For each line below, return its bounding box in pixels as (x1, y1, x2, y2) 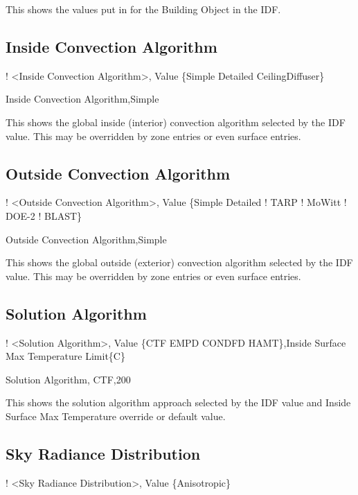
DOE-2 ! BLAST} (6, 208, 82, 223)
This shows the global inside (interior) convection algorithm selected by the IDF (6, 114, 346, 129)
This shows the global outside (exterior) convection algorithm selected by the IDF (6, 255, 353, 270)
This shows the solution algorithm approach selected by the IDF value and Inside (6, 395, 351, 410)
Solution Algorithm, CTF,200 (6, 372, 131, 386)
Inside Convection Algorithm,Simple (6, 92, 159, 106)
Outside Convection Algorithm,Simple (6, 232, 167, 246)
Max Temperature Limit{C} (6, 349, 125, 363)
